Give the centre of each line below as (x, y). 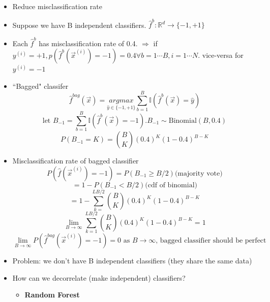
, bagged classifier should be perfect (211, 240)
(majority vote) (199, 173)
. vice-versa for (221, 55)
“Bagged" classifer (40, 86)
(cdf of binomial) (171, 185)
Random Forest (52, 295)
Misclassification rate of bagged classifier (76, 161)
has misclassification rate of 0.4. (88, 43)
